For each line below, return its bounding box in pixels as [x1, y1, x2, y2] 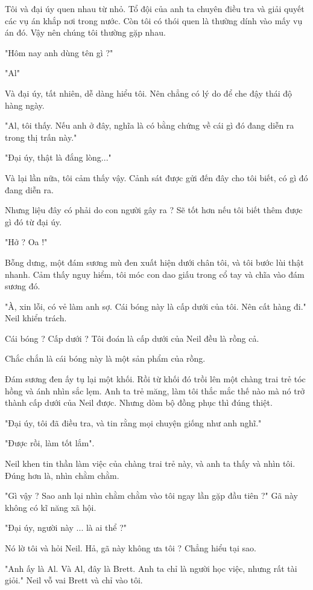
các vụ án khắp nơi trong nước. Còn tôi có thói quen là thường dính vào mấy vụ [5, 14, 303, 27]
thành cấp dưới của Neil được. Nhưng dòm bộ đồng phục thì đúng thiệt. [5, 396, 273, 409]
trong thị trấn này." [5, 130, 77, 143]
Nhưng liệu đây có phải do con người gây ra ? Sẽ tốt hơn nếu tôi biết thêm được [5, 204, 303, 216]
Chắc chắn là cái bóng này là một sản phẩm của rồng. [5, 352, 206, 365]
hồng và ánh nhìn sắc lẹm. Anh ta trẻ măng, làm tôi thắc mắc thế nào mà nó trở [5, 384, 305, 397]
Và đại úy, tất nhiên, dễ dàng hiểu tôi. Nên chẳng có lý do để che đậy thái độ [5, 86, 292, 99]
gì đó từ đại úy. [5, 215, 62, 228]
